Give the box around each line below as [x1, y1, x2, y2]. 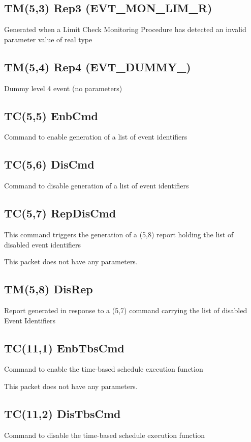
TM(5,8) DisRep [4, 281, 93, 297]
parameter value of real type [4, 34, 92, 44]
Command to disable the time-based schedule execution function [4, 429, 205, 440]
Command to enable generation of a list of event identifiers [4, 131, 187, 142]
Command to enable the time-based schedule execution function [4, 364, 203, 374]
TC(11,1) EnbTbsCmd [4, 340, 124, 355]
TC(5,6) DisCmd [4, 156, 95, 172]
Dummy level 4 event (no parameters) [4, 82, 122, 93]
